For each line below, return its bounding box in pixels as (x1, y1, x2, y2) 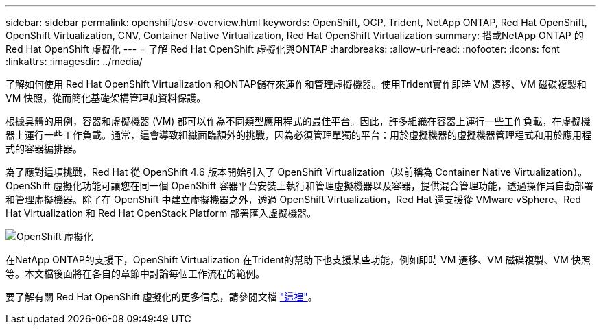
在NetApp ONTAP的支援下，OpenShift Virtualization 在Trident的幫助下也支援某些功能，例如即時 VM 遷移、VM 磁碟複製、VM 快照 (5, 254, 591, 266)
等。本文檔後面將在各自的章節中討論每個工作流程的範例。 (5, 268, 265, 279)
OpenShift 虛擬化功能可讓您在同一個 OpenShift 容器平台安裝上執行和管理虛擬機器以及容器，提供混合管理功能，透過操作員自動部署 (5, 180, 594, 191)
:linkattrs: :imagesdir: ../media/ (5, 56, 143, 67)
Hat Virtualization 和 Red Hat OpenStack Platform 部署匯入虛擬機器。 (5, 207, 317, 219)
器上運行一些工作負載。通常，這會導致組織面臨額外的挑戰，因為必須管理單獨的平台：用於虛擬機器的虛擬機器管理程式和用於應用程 (5, 129, 591, 141)
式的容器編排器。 (5, 143, 82, 154)
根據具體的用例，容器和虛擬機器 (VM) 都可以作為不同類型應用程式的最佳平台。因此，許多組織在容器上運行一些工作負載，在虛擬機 (5, 115, 591, 127)
